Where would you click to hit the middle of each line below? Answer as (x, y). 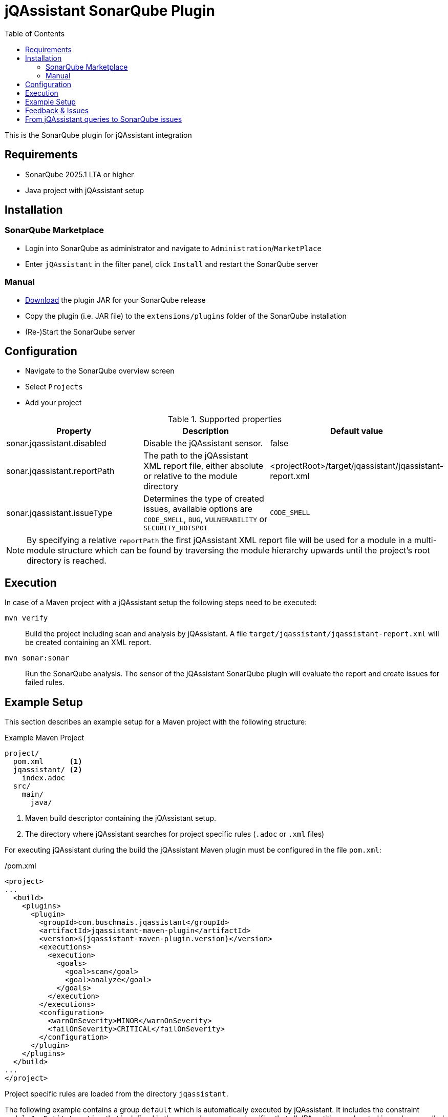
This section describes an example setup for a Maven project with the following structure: (156, 722)
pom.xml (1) (48, 762)
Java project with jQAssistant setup (85, 190)
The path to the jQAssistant (196, 456)
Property (74, 431)
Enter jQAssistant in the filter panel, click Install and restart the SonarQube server (172, 264)
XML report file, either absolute (204, 466)
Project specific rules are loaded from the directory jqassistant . (116, 1094)
